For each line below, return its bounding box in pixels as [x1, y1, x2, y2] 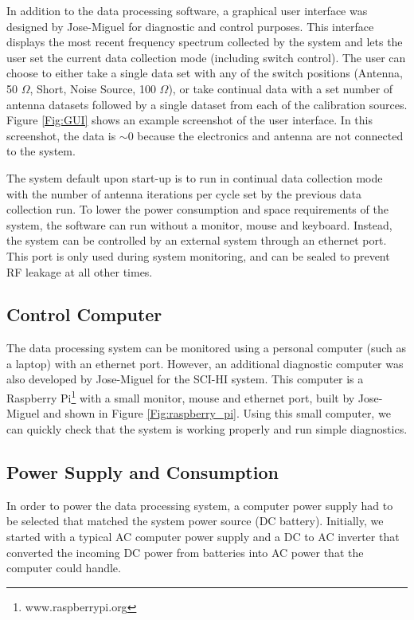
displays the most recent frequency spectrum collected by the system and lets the [6, 33, 403, 50]
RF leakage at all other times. [6, 263, 153, 280]
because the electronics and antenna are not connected [137, 127, 404, 143]
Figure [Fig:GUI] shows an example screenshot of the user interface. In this [6, 112, 373, 128]
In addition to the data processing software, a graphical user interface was [6, 2, 368, 18]
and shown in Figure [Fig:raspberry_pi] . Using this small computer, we [43, 405, 391, 422]
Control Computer [6, 302, 162, 327]
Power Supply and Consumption [6, 459, 279, 484]
